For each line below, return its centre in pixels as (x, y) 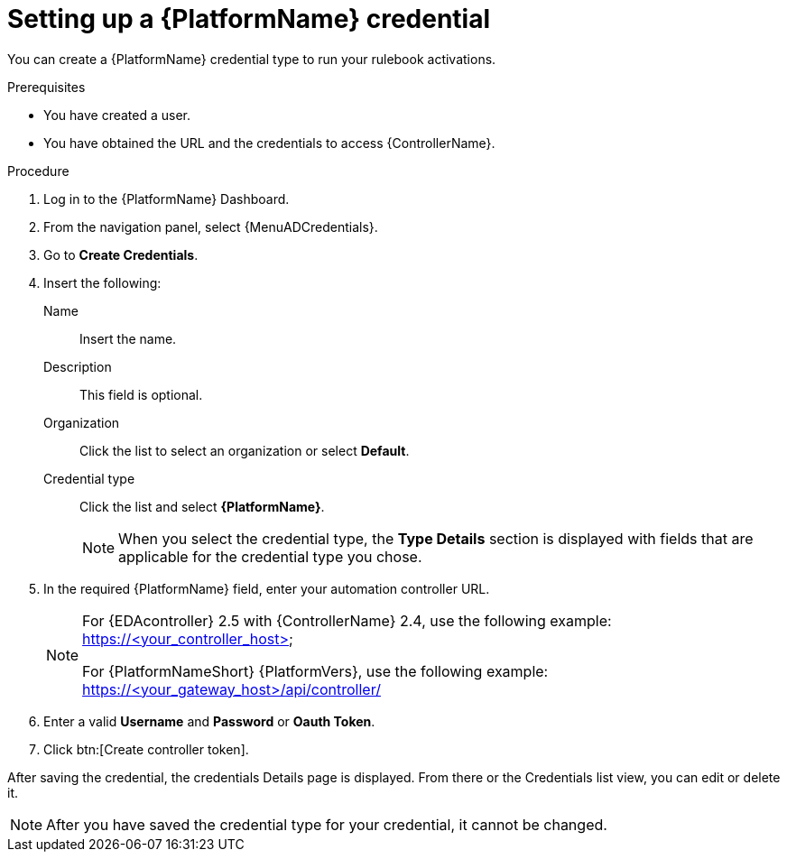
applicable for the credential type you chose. (270, 556)
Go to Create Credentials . (121, 254)
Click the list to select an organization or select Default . (245, 450)
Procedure (38, 171)
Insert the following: (102, 282)
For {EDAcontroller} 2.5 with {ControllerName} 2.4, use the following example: (347, 620)
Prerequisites (46, 87)
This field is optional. (141, 394)
